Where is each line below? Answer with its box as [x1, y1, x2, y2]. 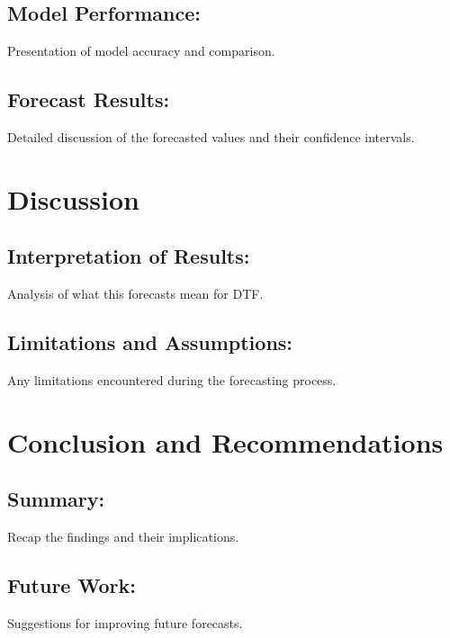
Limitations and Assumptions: [7, 328, 293, 356]
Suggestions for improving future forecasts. [7, 613, 243, 632]
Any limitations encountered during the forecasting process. [7, 370, 337, 389]
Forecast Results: [7, 85, 170, 113]
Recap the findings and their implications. [7, 527, 239, 546]
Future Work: [7, 571, 136, 599]
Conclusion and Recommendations [7, 423, 444, 460]
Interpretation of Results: [7, 242, 250, 270]
